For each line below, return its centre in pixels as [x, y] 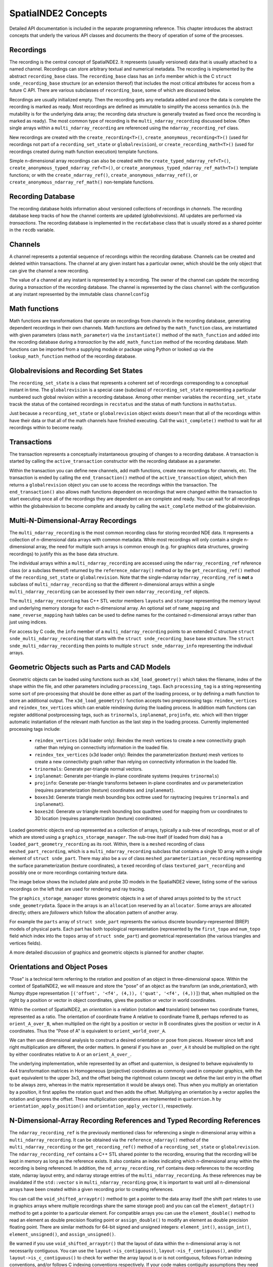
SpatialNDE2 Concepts [58, 13]
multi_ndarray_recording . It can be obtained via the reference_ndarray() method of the [109, 1140]
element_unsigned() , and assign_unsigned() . [62, 1234]
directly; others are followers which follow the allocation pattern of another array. [94, 912]
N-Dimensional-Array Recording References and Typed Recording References [135, 1121]
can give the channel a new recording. [49, 271]
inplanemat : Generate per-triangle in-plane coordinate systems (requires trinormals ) [127, 776]
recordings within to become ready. [46, 428]
